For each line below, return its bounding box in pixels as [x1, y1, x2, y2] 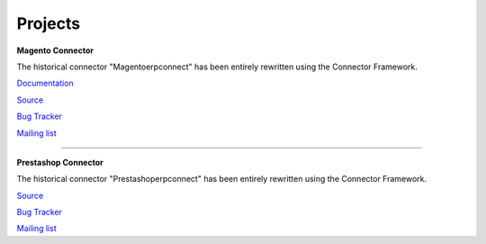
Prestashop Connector [16, 157, 103, 167]
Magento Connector [16, 45, 94, 56]
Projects [16, 14, 81, 33]
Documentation [16, 77, 74, 89]
